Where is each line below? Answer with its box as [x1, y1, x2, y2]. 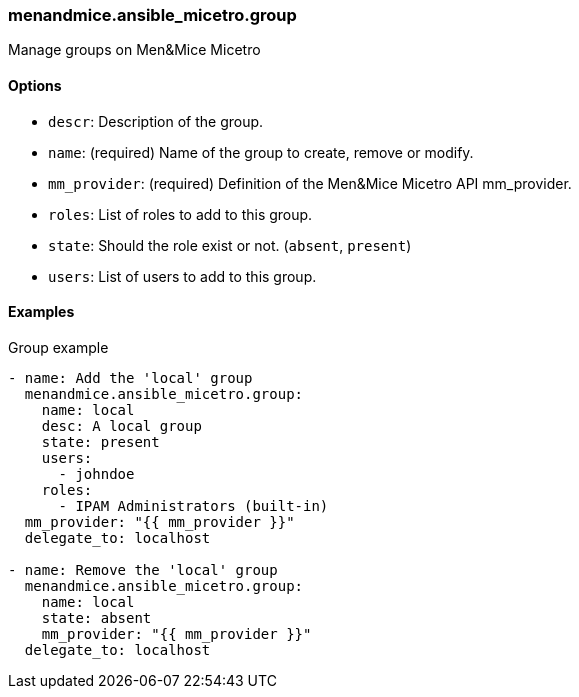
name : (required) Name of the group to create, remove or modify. [48, 143, 474, 161]
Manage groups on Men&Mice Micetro [8, 41, 261, 59]
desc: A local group [41, 417, 202, 434]
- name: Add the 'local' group [8, 369, 253, 386]
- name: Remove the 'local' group [8, 561, 278, 578]
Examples [8, 303, 75, 321]
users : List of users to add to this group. [48, 267, 317, 285]
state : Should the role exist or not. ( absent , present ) [48, 236, 412, 254]
